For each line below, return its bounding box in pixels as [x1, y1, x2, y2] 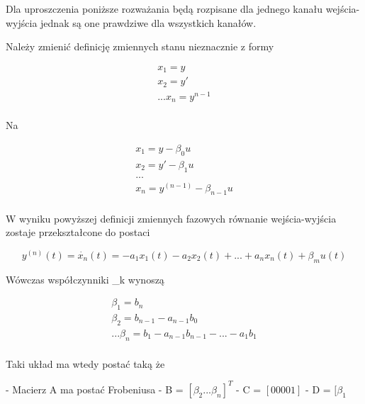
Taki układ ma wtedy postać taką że [6, 356, 165, 371]
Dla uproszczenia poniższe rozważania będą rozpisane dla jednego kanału [6, 1, 323, 16]
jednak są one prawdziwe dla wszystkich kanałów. [40, 15, 257, 30]
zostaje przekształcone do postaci [6, 225, 150, 240]
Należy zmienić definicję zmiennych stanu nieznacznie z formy [6, 39, 274, 54]
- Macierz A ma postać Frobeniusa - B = [6, 381, 184, 396]
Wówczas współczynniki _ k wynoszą [6, 271, 164, 286]
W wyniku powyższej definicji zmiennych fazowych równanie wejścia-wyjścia [6, 211, 337, 225]
